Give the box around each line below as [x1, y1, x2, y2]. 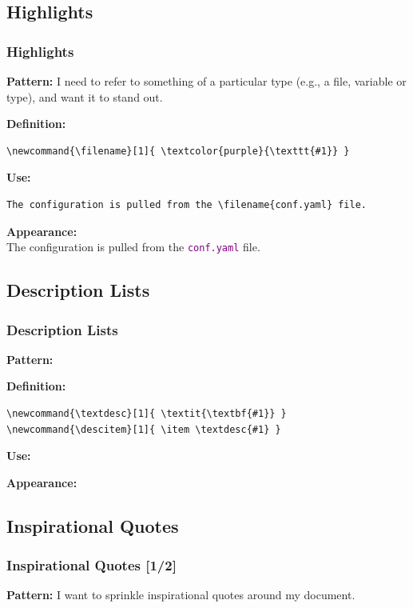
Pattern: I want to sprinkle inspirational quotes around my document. [6, 586, 355, 603]
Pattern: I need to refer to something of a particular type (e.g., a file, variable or [6, 73, 407, 89]
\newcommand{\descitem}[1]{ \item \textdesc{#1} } [6, 423, 281, 435]
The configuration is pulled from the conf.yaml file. [6, 238, 260, 255]
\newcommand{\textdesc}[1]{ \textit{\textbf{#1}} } [6, 408, 287, 419]
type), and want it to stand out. [6, 88, 163, 105]
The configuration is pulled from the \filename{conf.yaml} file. [6, 198, 367, 210]
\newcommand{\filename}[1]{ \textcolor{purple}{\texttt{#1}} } [6, 145, 350, 157]
